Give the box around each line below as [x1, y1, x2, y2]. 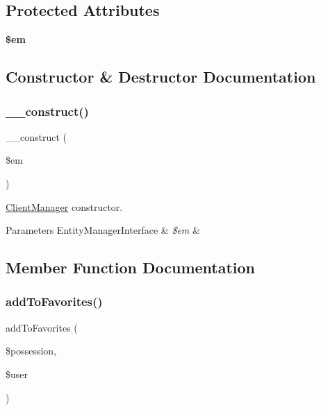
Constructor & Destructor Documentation [6, 66, 316, 87]
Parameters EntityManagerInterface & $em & [6, 223, 200, 237]
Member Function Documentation [6, 257, 256, 278]
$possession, [6, 343, 57, 358]
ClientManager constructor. [6, 199, 123, 214]
